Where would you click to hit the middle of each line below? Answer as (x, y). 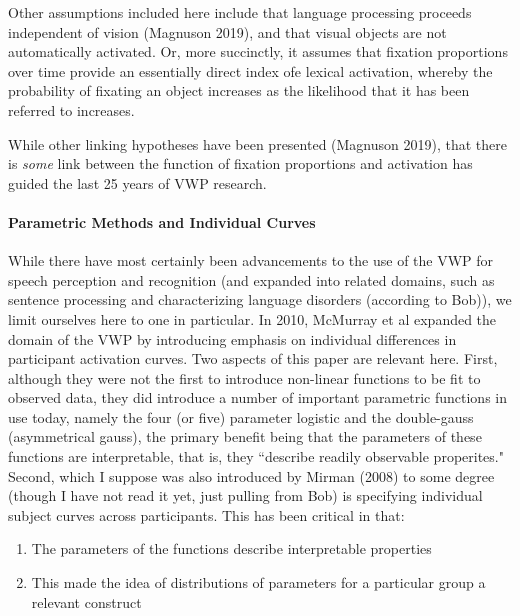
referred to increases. (71, 109)
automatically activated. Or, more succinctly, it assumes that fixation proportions (258, 51)
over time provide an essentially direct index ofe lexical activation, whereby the (250, 70)
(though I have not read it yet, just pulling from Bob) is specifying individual (245, 495)
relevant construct (86, 601)
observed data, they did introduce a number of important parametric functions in (257, 397)
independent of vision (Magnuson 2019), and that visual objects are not (227, 31)
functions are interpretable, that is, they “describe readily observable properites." (256, 456)
